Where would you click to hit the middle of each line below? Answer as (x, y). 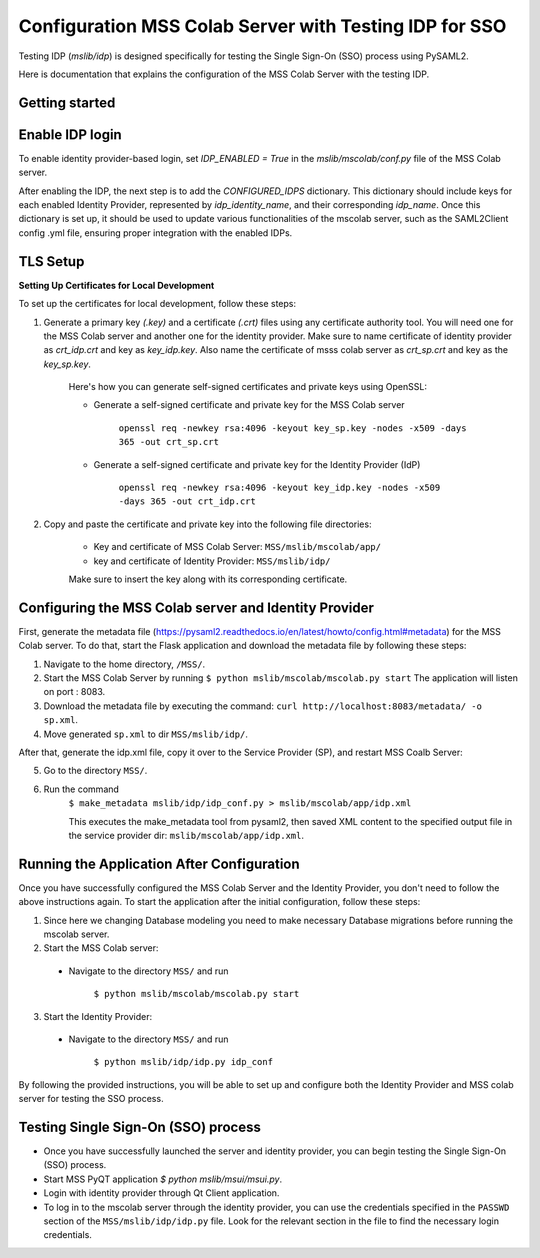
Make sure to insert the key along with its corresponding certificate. (208, 579)
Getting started (67, 102)
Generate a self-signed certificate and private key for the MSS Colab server (249, 405)
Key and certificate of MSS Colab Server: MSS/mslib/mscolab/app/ (237, 547)
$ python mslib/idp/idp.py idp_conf (183, 1062)
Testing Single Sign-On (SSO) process (140, 1126)
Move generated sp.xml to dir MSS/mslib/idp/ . (146, 734)
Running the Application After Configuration (159, 863)
